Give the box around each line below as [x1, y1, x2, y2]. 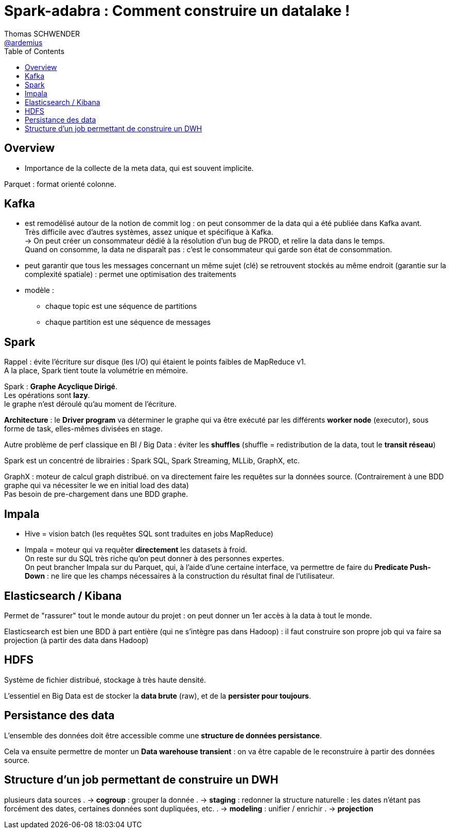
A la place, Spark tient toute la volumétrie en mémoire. [4, 366, 188, 375]
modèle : [25, 286, 54, 295]
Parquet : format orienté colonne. [4, 179, 116, 188]
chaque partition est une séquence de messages [45, 318, 211, 327]
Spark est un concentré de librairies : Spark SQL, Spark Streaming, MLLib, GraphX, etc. [4, 456, 300, 465]
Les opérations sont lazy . [4, 391, 90, 400]
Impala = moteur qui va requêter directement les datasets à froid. [25, 545, 247, 554]
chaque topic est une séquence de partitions [45, 302, 197, 311]
